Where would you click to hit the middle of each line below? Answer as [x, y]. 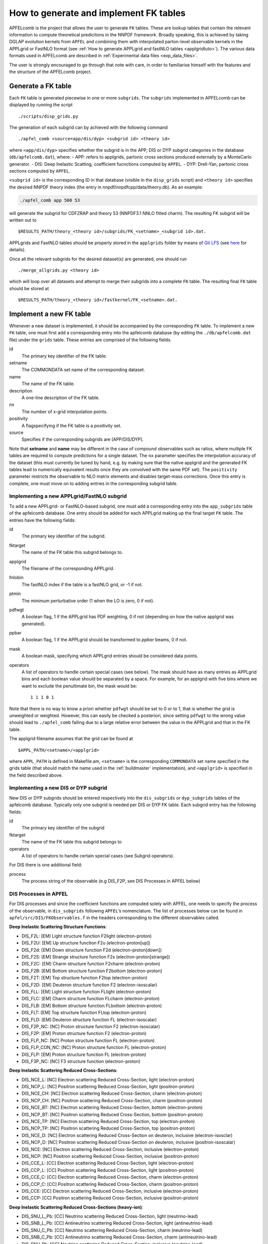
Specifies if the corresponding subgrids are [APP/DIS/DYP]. [83, 439]
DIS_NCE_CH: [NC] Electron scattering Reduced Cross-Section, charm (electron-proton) [112, 1093]
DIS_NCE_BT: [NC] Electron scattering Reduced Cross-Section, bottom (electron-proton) [112, 1108]
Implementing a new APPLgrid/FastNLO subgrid [68, 496]
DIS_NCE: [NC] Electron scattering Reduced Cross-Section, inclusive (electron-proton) [110, 1149]
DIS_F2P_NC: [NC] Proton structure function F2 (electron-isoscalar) [91, 1026]
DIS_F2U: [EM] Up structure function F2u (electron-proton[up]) [86, 943]
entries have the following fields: [42, 520]
